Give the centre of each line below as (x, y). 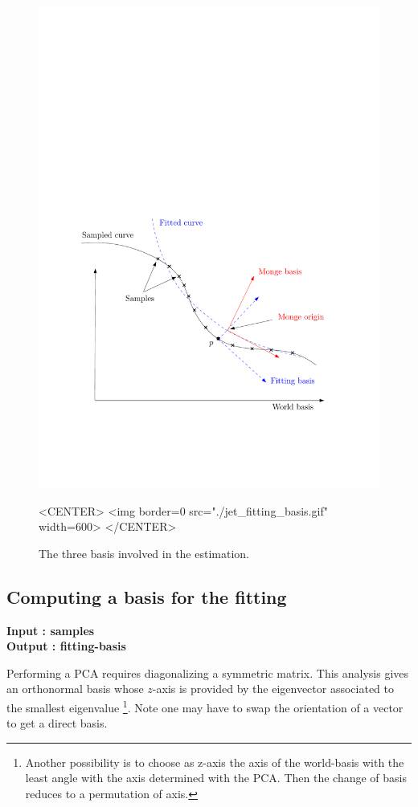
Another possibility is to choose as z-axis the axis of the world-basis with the (215, 762)
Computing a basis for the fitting (147, 596)
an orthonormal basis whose (75, 689)
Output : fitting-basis (66, 646)
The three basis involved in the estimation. (144, 553)
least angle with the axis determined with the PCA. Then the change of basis (216, 778)
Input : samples (51, 630)
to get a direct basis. (57, 723)
